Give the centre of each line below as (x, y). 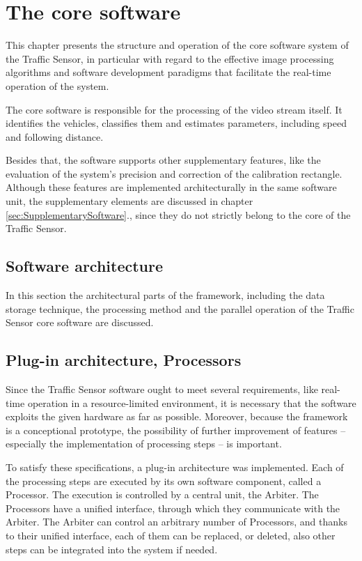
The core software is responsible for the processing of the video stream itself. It (174, 109)
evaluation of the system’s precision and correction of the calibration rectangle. (174, 173)
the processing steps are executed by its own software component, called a (164, 481)
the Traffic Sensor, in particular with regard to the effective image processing (170, 58)
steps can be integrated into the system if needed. (112, 549)
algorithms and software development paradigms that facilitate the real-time (168, 72)
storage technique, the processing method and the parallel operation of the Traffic (180, 308)
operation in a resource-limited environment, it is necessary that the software (192, 402)
